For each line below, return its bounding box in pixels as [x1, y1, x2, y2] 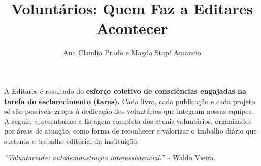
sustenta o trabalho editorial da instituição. [4, 135, 139, 146]
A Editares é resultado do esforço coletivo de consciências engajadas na [4, 85, 246, 96]
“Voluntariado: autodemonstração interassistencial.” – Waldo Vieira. [4, 152, 216, 163]
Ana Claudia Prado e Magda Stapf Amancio [63, 47, 201, 58]
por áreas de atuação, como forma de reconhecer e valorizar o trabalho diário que [4, 125, 257, 136]
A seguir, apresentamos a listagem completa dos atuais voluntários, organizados [4, 115, 252, 126]
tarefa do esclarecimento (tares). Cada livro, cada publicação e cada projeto [4, 95, 255, 106]
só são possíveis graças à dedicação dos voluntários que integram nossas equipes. [4, 106, 253, 116]
